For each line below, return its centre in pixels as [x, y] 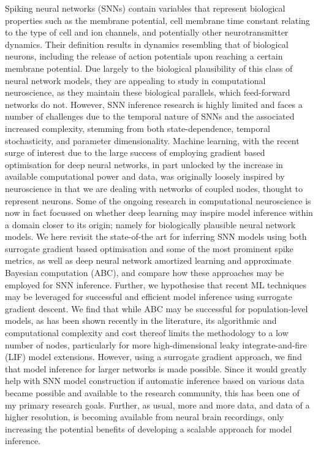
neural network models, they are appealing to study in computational [135, 80]
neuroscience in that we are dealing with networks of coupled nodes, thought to [154, 188]
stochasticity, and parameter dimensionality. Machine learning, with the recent [152, 140]
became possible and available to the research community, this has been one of [152, 393]
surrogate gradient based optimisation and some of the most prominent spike [149, 248]
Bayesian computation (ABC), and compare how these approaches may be [145, 273]
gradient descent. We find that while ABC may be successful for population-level [157, 308]
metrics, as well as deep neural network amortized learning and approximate [148, 260]
